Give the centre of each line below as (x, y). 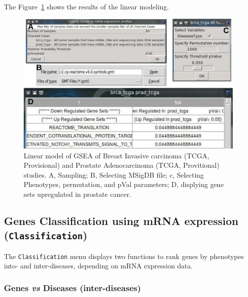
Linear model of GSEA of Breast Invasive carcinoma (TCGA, (117, 155)
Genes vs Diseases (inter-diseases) (72, 287)
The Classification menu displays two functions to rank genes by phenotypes (124, 256)
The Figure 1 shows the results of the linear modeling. (87, 6)
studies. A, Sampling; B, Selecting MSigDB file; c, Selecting (114, 174)
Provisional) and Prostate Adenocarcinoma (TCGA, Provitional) (122, 165)
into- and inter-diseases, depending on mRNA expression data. (98, 266)
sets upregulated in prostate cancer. (78, 194)
